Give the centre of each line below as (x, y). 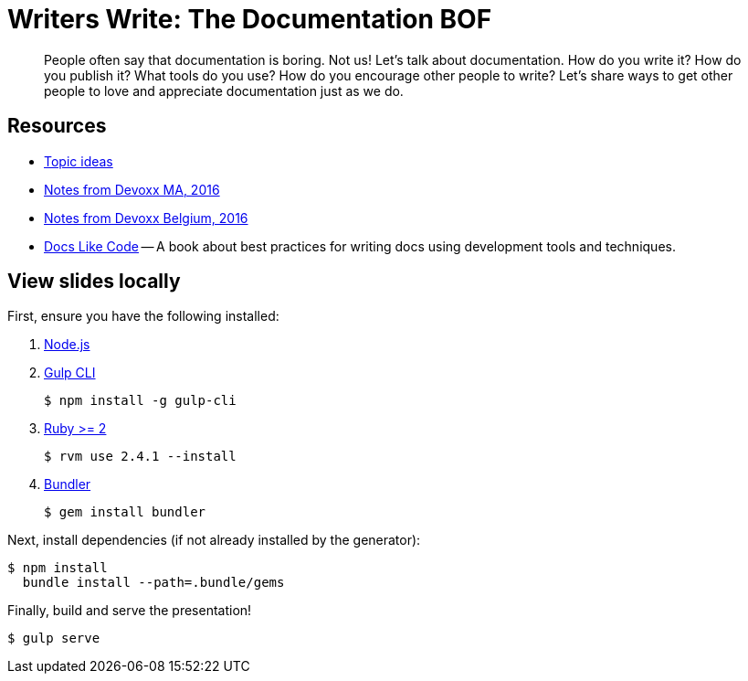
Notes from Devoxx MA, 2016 (132, 189)
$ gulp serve (54, 638)
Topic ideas (79, 161)
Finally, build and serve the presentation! (130, 611)
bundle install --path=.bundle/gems (153, 583)
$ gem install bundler (125, 512)
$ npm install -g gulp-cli (140, 401)
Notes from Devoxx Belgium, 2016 (146, 218)
